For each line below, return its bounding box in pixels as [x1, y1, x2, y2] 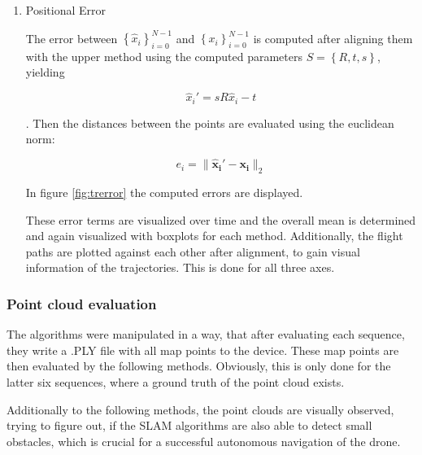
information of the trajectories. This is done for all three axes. [25, 259, 335, 276]
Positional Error [25, 2, 107, 18]
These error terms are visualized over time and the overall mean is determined [25, 211, 416, 228]
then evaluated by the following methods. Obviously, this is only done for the [7, 357, 391, 374]
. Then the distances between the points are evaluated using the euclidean [25, 114, 394, 131]
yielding [25, 63, 65, 81]
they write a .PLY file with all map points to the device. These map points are [7, 341, 399, 358]
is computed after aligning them [253, 29, 413, 46]
